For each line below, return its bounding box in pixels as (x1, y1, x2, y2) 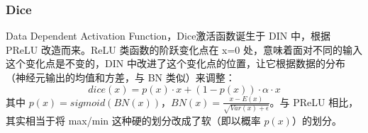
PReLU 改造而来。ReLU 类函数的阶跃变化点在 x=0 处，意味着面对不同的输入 (6, 42, 363, 57)
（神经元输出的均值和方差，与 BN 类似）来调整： (6, 70, 235, 84)
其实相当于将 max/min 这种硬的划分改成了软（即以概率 (6, 112, 261, 127)
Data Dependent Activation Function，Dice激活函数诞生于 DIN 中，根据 (6, 28, 330, 43)
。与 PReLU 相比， (269, 94, 359, 109)
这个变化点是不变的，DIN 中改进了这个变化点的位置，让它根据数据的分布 (6, 56, 345, 71)
